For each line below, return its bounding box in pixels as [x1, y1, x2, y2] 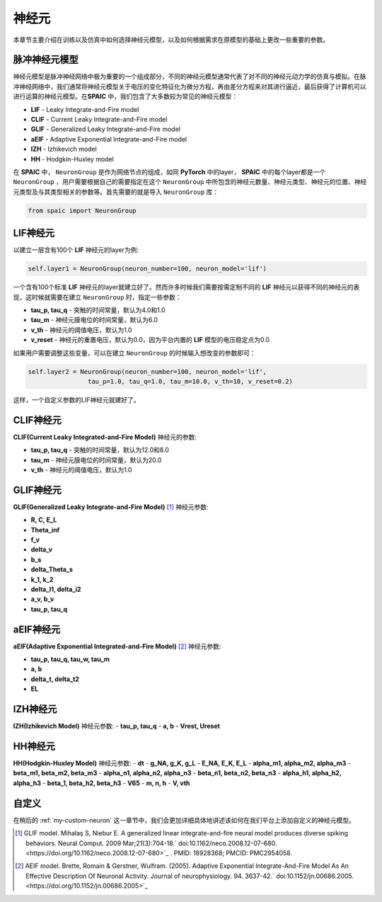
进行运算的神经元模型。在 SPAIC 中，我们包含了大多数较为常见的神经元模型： [13, 92, 238, 101]
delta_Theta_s [30, 565, 74, 573]
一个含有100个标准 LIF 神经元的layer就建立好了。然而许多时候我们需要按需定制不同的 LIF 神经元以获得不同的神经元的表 [13, 283, 360, 292]
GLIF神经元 [13, 484, 62, 496]
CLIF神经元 [13, 414, 62, 426]
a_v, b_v [30, 595, 54, 603]
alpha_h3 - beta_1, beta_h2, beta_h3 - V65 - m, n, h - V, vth [13, 779, 190, 787]
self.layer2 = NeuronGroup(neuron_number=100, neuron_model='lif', [28, 367, 267, 375]
